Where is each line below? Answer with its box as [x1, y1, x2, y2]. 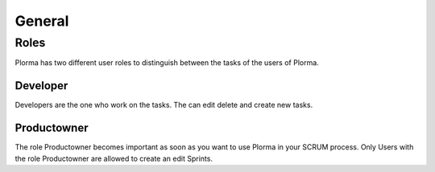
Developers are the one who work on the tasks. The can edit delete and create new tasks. [14, 100, 313, 110]
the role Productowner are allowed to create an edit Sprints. [14, 154, 213, 163]
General [14, 12, 69, 30]
